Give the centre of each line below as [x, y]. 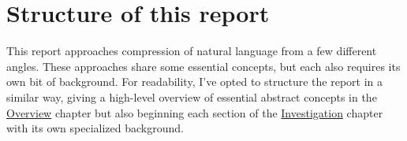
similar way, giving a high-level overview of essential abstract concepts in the [192, 96]
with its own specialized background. [95, 128]
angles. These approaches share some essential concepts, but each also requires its [203, 66]
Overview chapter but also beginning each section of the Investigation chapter [195, 112]
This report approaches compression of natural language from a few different [192, 51]
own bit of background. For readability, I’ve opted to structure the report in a [194, 82]
